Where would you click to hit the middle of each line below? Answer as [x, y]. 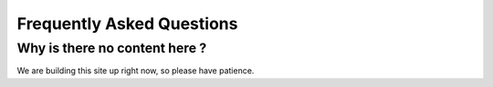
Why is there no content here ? [112, 48]
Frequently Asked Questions [127, 24]
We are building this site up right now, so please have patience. [136, 71]
